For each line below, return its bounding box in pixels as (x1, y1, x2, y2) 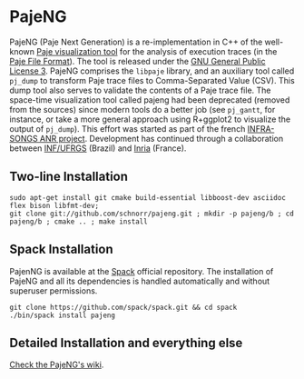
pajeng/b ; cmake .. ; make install (9, 216, 148, 226)
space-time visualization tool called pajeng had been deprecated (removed (9, 94, 290, 105)
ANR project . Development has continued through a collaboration (39, 133, 284, 144)
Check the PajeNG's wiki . (9, 359, 104, 370)
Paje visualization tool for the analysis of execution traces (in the (35, 45, 278, 56)
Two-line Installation (9, 169, 129, 185)
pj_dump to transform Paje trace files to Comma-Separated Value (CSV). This (9, 75, 295, 85)
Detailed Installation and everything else (9, 334, 243, 351)
